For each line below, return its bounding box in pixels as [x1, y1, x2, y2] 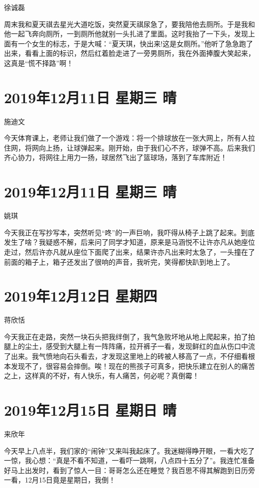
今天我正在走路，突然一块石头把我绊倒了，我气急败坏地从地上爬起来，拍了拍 [4, 331, 255, 341]
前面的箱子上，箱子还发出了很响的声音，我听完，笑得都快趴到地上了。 [4, 256, 234, 267]
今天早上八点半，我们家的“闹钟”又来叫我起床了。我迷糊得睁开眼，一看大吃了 [4, 445, 255, 456]
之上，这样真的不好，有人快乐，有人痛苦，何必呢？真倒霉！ [4, 370, 199, 381]
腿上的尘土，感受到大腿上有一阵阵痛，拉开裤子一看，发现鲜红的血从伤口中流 [4, 341, 255, 351]
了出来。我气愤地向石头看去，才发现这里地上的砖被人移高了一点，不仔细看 [4, 351, 248, 361]
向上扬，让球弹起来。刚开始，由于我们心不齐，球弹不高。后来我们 [38, 142, 255, 153]
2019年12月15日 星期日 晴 [4, 400, 177, 420]
